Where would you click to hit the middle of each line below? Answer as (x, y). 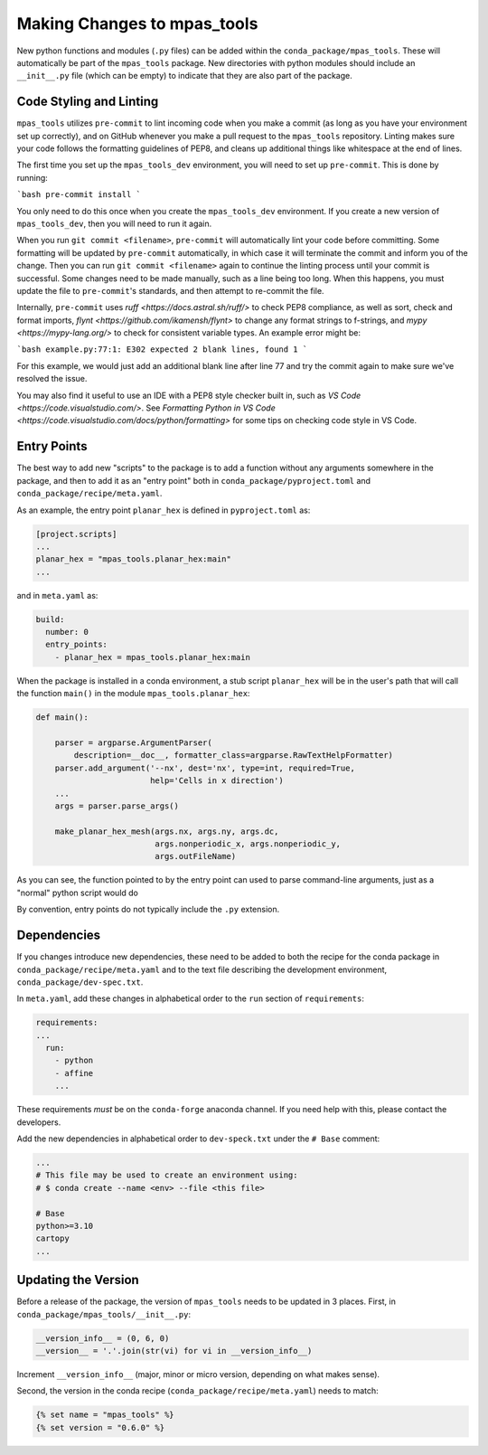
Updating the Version (78, 1280)
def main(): (62, 718)
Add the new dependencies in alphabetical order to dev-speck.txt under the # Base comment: (198, 1138)
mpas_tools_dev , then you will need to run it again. (114, 223)
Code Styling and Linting (88, 102)
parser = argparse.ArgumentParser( (133, 742)
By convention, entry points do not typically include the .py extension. (148, 910)
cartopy (52, 1238)
